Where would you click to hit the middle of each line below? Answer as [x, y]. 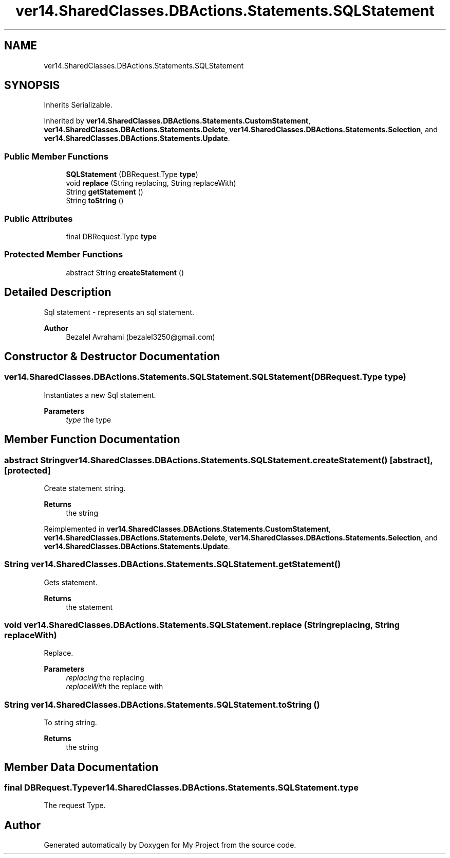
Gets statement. [71, 582]
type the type [89, 419]
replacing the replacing [105, 678]
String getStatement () [105, 192]
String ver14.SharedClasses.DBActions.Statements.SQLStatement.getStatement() [173, 564]
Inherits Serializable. [78, 105]
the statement [89, 607]
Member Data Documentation [81, 767]
